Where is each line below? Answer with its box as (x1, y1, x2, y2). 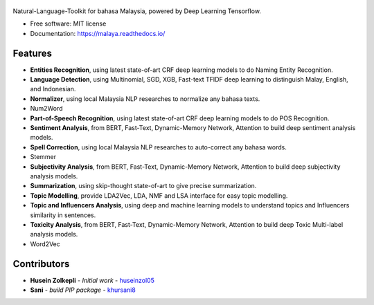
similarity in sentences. (30, 211, 96, 219)
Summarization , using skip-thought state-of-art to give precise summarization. (30, 182, 257, 190)
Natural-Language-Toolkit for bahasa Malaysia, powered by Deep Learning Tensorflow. (12, 7, 261, 15)
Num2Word (30, 104, 63, 113)
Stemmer (30, 153, 57, 161)
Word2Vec (30, 239, 60, 248)
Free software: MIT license (30, 19, 107, 28)
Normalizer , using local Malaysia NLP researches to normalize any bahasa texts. (30, 94, 260, 103)
